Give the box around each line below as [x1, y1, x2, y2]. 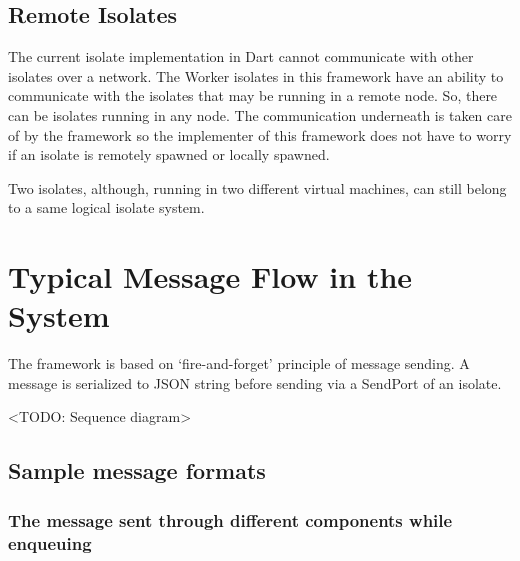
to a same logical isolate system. [8, 197, 205, 218]
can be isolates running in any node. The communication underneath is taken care [8, 104, 512, 125]
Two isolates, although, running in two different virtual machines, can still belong [8, 177, 507, 198]
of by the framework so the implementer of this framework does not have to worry [8, 124, 512, 145]
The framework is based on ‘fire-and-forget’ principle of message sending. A [8, 353, 470, 374]
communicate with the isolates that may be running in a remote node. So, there [8, 85, 498, 106]
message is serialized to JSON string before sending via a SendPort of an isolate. [8, 372, 502, 393]
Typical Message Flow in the [8, 256, 413, 297]
